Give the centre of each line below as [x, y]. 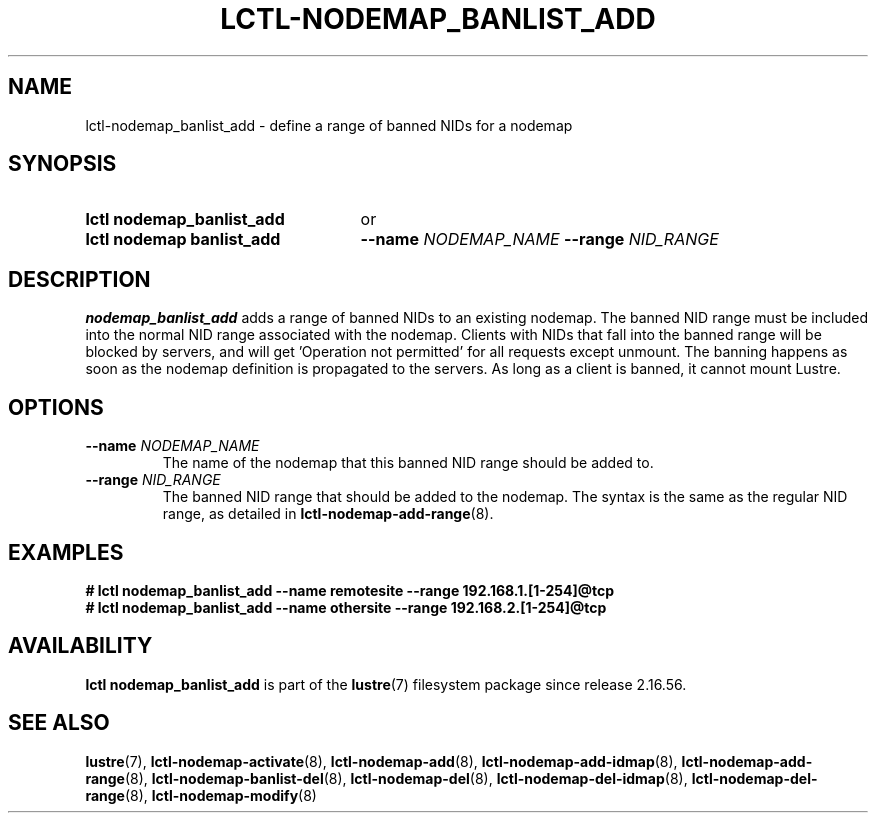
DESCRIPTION [79, 279]
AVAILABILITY [80, 646]
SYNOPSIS [62, 164]
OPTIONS [56, 407]
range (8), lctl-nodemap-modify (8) [201, 795]
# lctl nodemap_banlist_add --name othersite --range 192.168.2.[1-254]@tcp [346, 607]
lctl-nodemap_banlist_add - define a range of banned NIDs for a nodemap [329, 125]
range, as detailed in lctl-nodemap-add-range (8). [328, 514]
